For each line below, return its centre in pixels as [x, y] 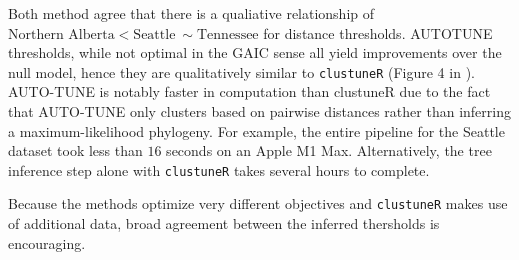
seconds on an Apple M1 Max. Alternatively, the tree [329, 150]
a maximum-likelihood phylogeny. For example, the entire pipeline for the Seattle [256, 130]
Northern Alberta [61, 34]
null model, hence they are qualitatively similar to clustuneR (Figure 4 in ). [241, 71]
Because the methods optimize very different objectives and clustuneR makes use [258, 203]
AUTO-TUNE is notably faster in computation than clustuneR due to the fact [249, 91]
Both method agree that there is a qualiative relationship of [191, 13]
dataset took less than [75, 150]
